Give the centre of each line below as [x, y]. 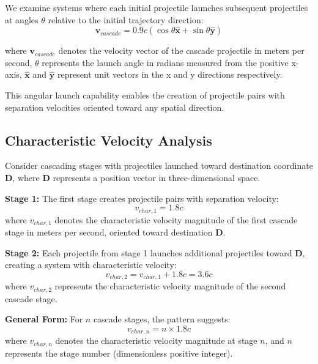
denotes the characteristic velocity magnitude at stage [156, 340]
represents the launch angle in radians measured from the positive [165, 62]
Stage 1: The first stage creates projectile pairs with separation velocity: [142, 198]
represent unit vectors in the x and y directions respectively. [170, 74]
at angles [22, 19]
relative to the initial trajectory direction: [126, 19]
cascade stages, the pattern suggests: [162, 319]
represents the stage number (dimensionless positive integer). [119, 353]
